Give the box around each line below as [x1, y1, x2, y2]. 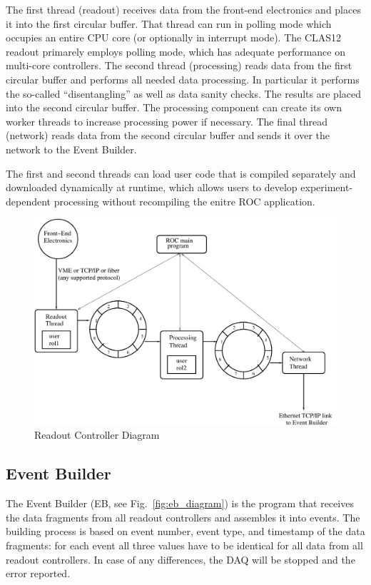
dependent [6, 193, 51, 208]
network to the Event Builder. [6, 141, 137, 156]
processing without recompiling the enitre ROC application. [54, 193, 315, 208]
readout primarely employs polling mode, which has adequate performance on [6, 44, 345, 58]
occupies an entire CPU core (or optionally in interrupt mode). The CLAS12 [6, 30, 342, 45]
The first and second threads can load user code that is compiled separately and [6, 166, 356, 180]
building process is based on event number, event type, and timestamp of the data [6, 524, 365, 539]
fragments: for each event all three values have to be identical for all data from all [6, 537, 363, 552]
